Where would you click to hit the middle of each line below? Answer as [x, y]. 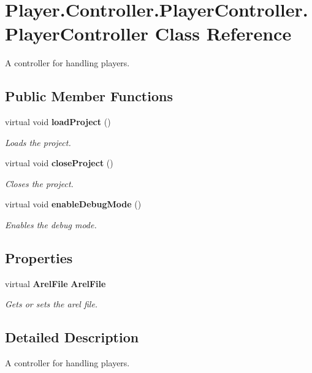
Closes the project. [39, 183]
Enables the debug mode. [51, 225]
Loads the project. [38, 142]
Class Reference [223, 33]
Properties [39, 258]
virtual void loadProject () [58, 122]
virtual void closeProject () [59, 163]
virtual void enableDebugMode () [73, 204]
